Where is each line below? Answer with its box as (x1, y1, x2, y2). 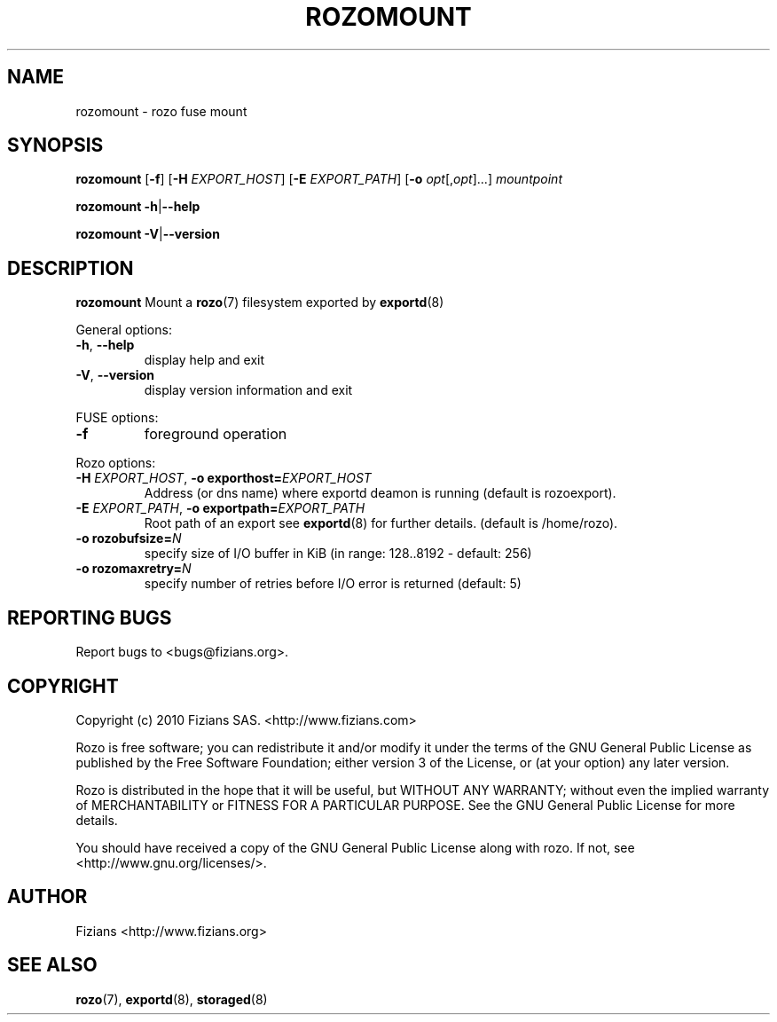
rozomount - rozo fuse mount (75, 103, 247, 119)
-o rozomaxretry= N (75, 561, 192, 577)
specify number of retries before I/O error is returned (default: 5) (144, 576, 522, 592)
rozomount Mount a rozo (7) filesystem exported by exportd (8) (75, 295, 444, 311)
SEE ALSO (7, 954, 98, 977)
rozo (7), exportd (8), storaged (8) (75, 991, 268, 1007)
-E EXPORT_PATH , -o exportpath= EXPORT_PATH (75, 500, 365, 516)
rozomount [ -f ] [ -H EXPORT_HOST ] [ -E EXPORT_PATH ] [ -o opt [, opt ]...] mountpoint (75, 171, 562, 187)
